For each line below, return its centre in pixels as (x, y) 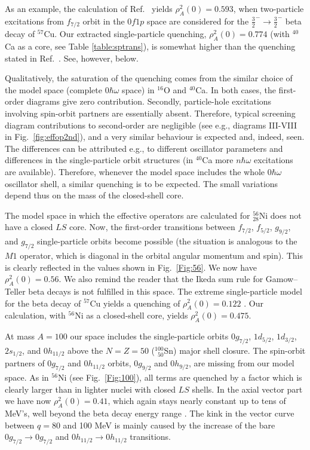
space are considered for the (198, 21)
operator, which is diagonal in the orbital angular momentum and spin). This (161, 255)
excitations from (34, 21)
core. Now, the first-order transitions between (152, 227)
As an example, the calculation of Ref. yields (89, 8)
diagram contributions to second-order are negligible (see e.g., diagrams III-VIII (151, 125)
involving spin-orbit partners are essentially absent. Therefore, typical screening (150, 113)
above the (85, 350)
